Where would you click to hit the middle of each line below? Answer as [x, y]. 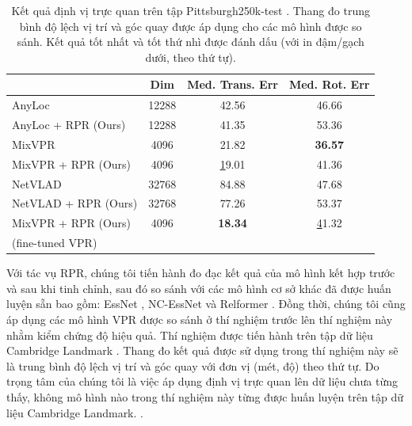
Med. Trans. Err [233, 84]
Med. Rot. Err [329, 84]
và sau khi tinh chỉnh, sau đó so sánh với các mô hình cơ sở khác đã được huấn [199, 288]
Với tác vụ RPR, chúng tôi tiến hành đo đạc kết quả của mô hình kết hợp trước [201, 273]
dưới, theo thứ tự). [191, 57]
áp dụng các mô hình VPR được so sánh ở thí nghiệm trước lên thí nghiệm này [200, 319]
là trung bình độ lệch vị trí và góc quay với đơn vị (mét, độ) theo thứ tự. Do [193, 365]
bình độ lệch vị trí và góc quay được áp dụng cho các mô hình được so [191, 26]
